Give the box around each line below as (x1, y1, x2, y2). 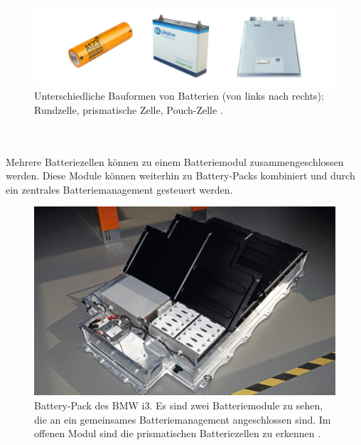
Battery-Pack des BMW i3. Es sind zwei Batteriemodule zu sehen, (34, 397, 323, 412)
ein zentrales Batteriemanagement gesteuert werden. (6, 182, 233, 197)
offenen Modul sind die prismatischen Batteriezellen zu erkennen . (34, 426, 321, 441)
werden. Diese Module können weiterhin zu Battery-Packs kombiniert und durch (6, 168, 355, 183)
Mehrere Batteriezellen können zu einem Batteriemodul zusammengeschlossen (6, 154, 344, 169)
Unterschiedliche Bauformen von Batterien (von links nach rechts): (34, 88, 324, 103)
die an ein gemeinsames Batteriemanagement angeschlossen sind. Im (34, 412, 331, 426)
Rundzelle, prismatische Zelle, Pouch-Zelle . (34, 102, 223, 117)
